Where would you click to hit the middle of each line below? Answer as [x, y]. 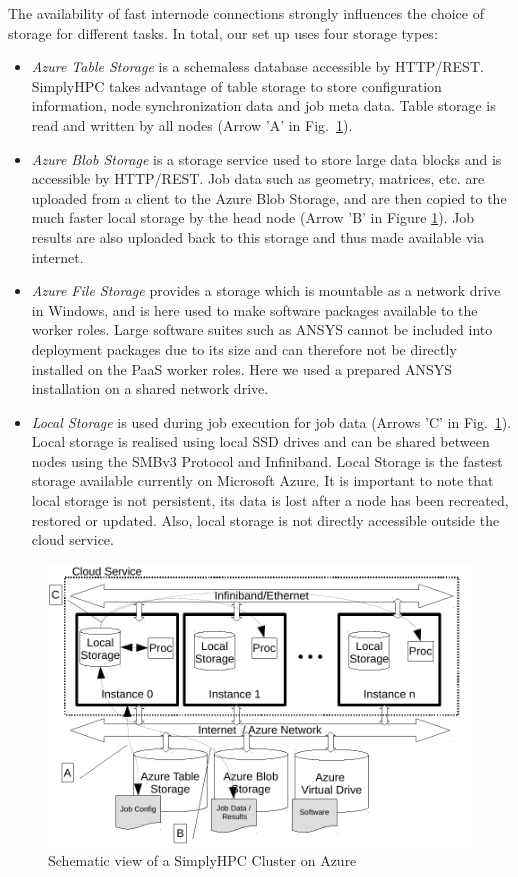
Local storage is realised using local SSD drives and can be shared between [260, 441]
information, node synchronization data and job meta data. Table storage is [263, 105]
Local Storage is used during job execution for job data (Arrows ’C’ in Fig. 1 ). [271, 421]
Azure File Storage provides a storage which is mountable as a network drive [266, 290]
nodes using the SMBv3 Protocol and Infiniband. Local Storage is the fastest [267, 460]
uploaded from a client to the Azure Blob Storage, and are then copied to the [269, 197]
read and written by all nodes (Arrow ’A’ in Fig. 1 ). [192, 124]
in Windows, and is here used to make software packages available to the [254, 309]
